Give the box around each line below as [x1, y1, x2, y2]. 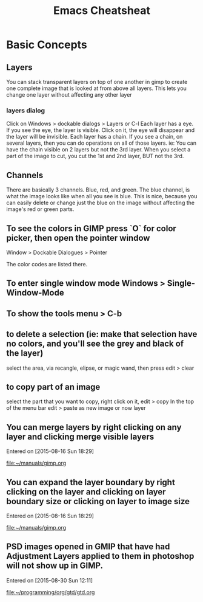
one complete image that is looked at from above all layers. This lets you [6, 85, 187, 92]
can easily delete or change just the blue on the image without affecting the [6, 199, 195, 207]
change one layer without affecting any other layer [6, 91, 132, 98]
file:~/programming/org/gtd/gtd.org [6, 588, 95, 596]
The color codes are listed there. [6, 260, 88, 268]
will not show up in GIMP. [6, 561, 103, 571]
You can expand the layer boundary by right [6, 477, 176, 487]
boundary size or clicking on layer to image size [6, 496, 190, 507]
